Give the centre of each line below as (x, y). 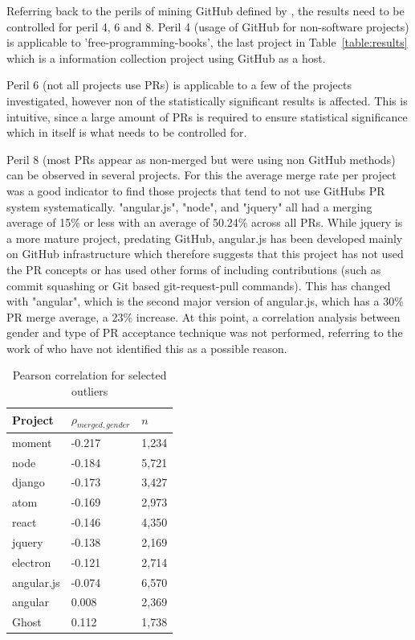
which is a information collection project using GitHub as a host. (166, 57)
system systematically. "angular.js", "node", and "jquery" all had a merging (189, 206)
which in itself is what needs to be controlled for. (127, 132)
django (28, 482)
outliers (90, 391)
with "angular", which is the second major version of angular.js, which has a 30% (205, 301)
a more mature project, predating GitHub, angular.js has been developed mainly (205, 238)
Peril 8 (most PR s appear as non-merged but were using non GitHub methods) (201, 159)
